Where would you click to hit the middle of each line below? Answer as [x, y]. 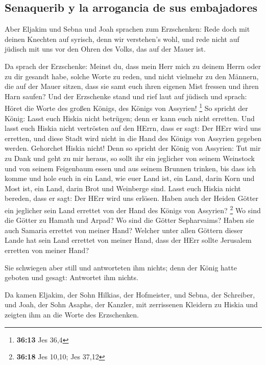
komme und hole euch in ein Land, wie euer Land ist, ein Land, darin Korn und [130, 178]
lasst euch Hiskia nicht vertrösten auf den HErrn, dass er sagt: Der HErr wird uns [133, 128]
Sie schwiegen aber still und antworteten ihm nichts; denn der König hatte [121, 267]
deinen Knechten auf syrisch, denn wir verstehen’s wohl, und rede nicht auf [122, 39]
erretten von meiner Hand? [47, 250]
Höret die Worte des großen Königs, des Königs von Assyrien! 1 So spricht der [126, 107]
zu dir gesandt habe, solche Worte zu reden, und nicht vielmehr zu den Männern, [132, 76]
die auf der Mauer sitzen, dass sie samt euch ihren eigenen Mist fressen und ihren [132, 86]
